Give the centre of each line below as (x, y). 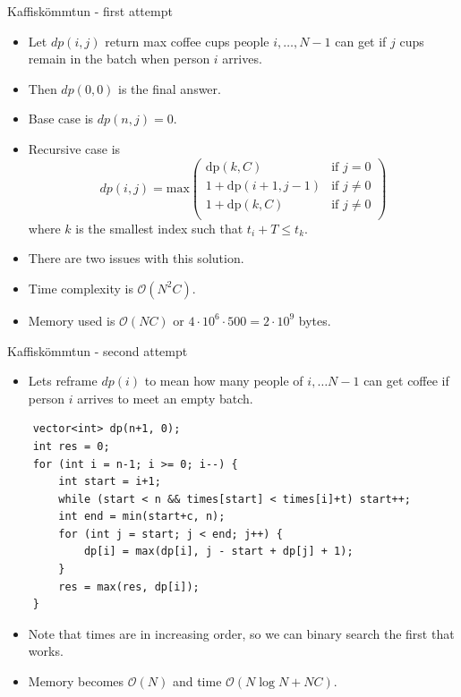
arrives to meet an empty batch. (165, 398)
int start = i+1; (110, 482)
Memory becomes (76, 681)
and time (197, 681)
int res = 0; (71, 446)
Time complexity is (81, 288)
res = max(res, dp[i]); (129, 586)
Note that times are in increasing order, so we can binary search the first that (241, 633)
